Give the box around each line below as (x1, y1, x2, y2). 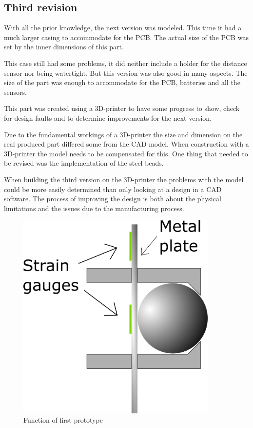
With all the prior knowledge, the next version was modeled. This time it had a (4, 22, 242, 33)
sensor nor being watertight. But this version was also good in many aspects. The (4, 67, 248, 78)
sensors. (4, 86, 27, 97)
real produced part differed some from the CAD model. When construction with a (4, 139, 249, 149)
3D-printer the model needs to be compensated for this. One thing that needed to (4, 148, 248, 158)
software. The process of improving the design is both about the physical (4, 193, 221, 204)
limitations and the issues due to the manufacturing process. (4, 203, 184, 213)
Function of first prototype (23, 415, 103, 425)
